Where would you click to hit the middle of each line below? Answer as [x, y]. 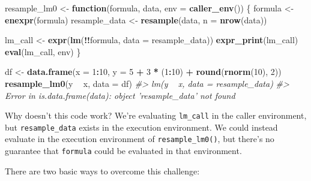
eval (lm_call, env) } [43, 51]
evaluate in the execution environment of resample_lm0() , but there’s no [140, 139]
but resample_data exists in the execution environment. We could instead [141, 127]
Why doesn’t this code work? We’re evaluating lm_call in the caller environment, [156, 115]
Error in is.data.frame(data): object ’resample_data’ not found [120, 95]
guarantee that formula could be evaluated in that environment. [123, 151]
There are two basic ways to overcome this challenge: [102, 171]
